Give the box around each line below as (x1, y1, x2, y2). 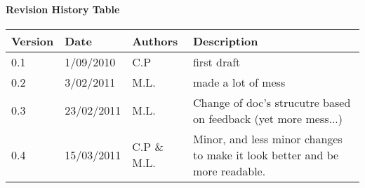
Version (11, 32, 54, 49)
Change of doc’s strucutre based (192, 94, 351, 110)
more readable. (192, 162, 266, 179)
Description (192, 32, 258, 49)
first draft (192, 53, 241, 70)
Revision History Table (6, 1, 120, 16)
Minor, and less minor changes (192, 130, 343, 147)
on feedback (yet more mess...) (192, 110, 343, 126)
